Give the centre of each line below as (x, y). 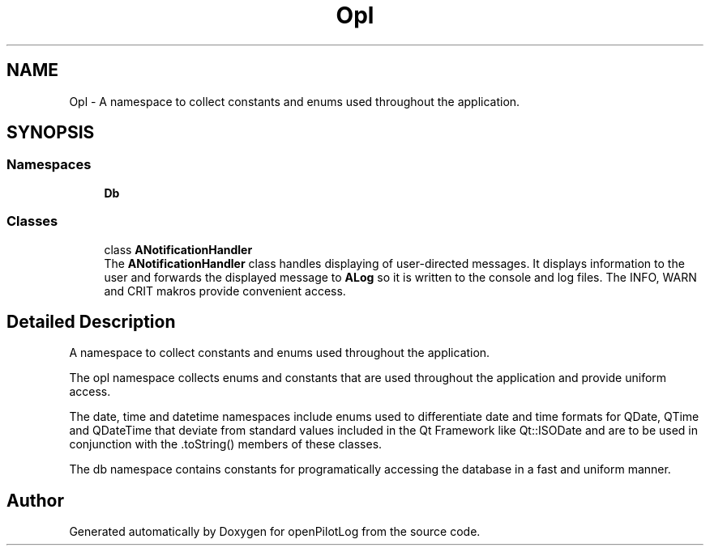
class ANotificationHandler (178, 249)
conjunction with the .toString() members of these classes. (226, 444)
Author (35, 500)
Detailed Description (91, 321)
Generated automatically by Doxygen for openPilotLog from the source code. (275, 532)
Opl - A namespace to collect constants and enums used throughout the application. (295, 101)
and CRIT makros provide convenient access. (225, 291)
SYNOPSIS (51, 133)
